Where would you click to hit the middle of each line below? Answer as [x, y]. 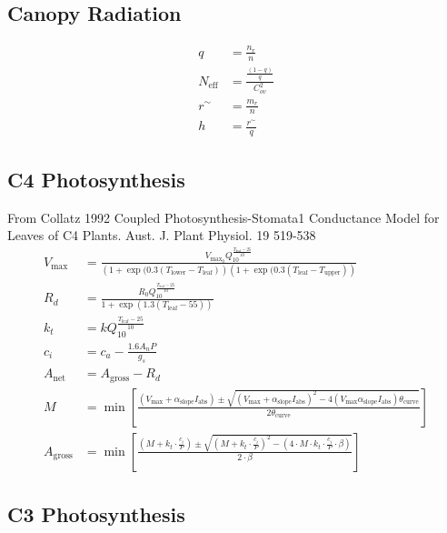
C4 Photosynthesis [96, 179]
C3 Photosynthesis [96, 514]
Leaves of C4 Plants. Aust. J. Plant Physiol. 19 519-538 [162, 235]
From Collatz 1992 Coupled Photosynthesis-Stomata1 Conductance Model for [223, 217]
